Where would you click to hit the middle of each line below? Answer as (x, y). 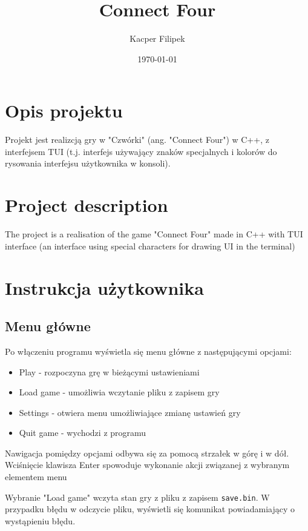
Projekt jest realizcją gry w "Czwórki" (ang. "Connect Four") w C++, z (137, 140)
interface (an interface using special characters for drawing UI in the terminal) (150, 246)
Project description (87, 205)
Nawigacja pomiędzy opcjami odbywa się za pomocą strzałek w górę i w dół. (147, 453)
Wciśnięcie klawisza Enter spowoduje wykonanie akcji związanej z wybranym (147, 465)
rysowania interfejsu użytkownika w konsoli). (88, 163)
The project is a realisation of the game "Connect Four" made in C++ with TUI (154, 234)
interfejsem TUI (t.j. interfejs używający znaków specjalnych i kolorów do (141, 151)
